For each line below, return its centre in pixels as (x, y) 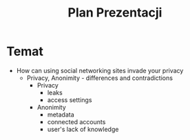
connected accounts (76, 121)
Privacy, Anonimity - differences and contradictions (100, 78)
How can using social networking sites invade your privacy (100, 70)
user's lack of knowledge (83, 129)
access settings (70, 100)
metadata (61, 114)
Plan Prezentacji (115, 13)
